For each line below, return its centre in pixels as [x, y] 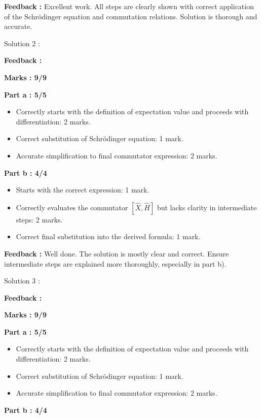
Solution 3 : [22, 281]
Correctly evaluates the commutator [72, 207]
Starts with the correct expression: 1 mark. [83, 190]
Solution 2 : [22, 43]
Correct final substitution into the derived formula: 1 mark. [108, 236]
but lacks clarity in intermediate [207, 207]
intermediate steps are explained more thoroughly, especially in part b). [115, 263]
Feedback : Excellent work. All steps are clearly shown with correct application [129, 6]
